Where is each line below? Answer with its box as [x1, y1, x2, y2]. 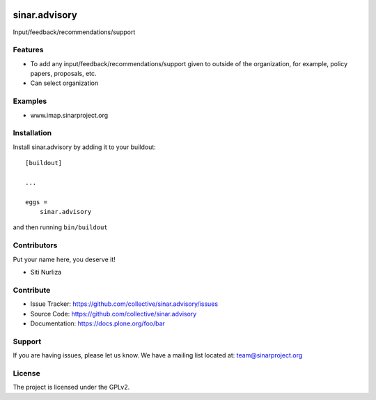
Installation [13, 128, 52, 138]
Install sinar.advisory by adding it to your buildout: [13, 143, 156, 151]
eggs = [25, 198, 48, 206]
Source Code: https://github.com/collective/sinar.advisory [30, 309, 197, 318]
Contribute [13, 285, 51, 295]
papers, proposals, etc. [30, 70, 97, 78]
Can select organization [30, 79, 99, 87]
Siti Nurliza [30, 268, 62, 276]
